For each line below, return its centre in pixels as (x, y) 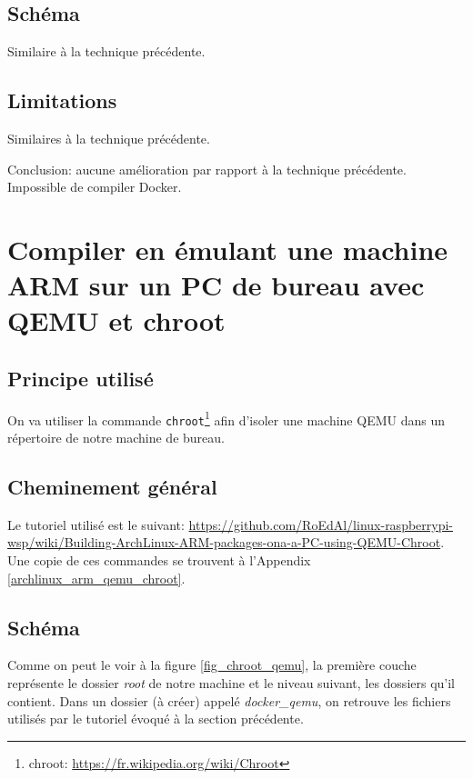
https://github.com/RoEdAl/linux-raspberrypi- (321, 524)
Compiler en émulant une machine (228, 249)
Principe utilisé (81, 378)
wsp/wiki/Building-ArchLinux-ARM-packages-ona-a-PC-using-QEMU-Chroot (224, 542)
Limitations (62, 100)
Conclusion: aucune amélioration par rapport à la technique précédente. (207, 169)
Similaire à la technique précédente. (106, 51)
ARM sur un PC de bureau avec (216, 285)
